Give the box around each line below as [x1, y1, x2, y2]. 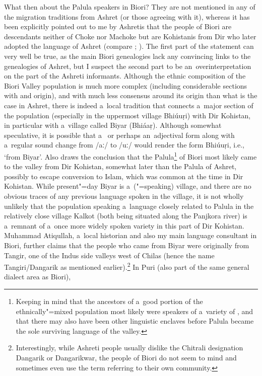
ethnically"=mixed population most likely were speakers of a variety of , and [16, 306, 253, 316]
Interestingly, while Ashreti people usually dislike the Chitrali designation [16, 342, 243, 353]
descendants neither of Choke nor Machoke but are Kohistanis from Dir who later [4, 31, 256, 41]
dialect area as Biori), [4, 271, 71, 282]
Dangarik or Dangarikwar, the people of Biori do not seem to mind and [16, 352, 237, 362]
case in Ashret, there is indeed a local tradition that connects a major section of [4, 100, 253, 110]
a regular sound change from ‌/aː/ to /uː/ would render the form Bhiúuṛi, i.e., [4, 139, 244, 150]
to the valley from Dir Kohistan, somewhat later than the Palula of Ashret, [4, 161, 237, 172]
